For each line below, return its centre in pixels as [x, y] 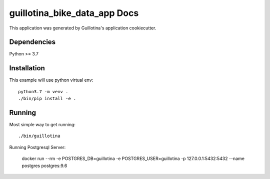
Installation [27, 68]
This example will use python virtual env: [51, 80]
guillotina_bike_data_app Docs [74, 13]
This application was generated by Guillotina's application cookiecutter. [83, 28]
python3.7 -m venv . [43, 91]
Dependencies [32, 42]
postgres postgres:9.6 [44, 166]
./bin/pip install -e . [47, 99]
